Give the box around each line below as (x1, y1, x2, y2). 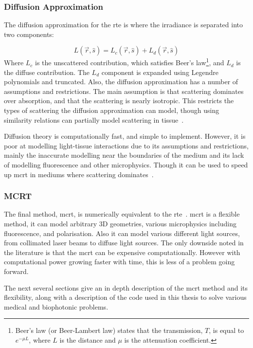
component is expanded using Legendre (101, 67, 219, 77)
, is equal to (209, 325, 244, 335)
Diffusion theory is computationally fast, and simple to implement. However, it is (4, 131, 246, 141)
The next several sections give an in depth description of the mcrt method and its (4, 282, 248, 293)
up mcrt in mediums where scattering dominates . (4, 169, 154, 179)
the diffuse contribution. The (4, 67, 90, 77)
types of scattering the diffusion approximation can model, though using (4, 105, 219, 115)
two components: (4, 29, 54, 39)
